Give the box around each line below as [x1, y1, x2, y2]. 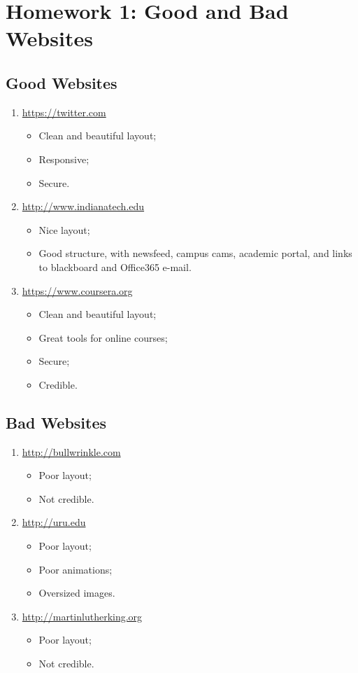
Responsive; [38, 151, 89, 166]
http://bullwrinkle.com [22, 444, 121, 459]
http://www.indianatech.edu [22, 199, 145, 214]
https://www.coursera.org [22, 283, 133, 298]
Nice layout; [38, 222, 90, 237]
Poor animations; [38, 562, 113, 576]
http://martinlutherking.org [22, 609, 143, 623]
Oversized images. [38, 585, 115, 600]
